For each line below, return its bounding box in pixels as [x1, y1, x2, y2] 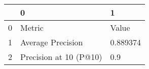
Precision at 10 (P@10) [20, 51, 102, 62]
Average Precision [20, 36, 83, 48]
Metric [20, 22, 44, 33]
